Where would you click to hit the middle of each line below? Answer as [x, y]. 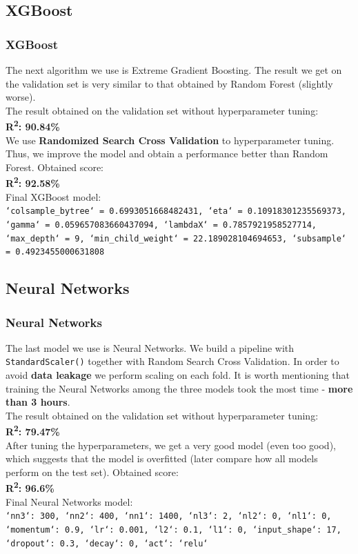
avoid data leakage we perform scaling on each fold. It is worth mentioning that [178, 375]
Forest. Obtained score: [54, 167]
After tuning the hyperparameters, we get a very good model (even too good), [171, 445]
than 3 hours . [38, 402]
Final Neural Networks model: [69, 501]
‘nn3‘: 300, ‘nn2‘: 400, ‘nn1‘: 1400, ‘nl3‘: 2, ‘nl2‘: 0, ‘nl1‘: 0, [169, 516]
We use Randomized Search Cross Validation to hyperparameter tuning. [170, 140]
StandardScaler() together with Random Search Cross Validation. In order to [172, 361]
